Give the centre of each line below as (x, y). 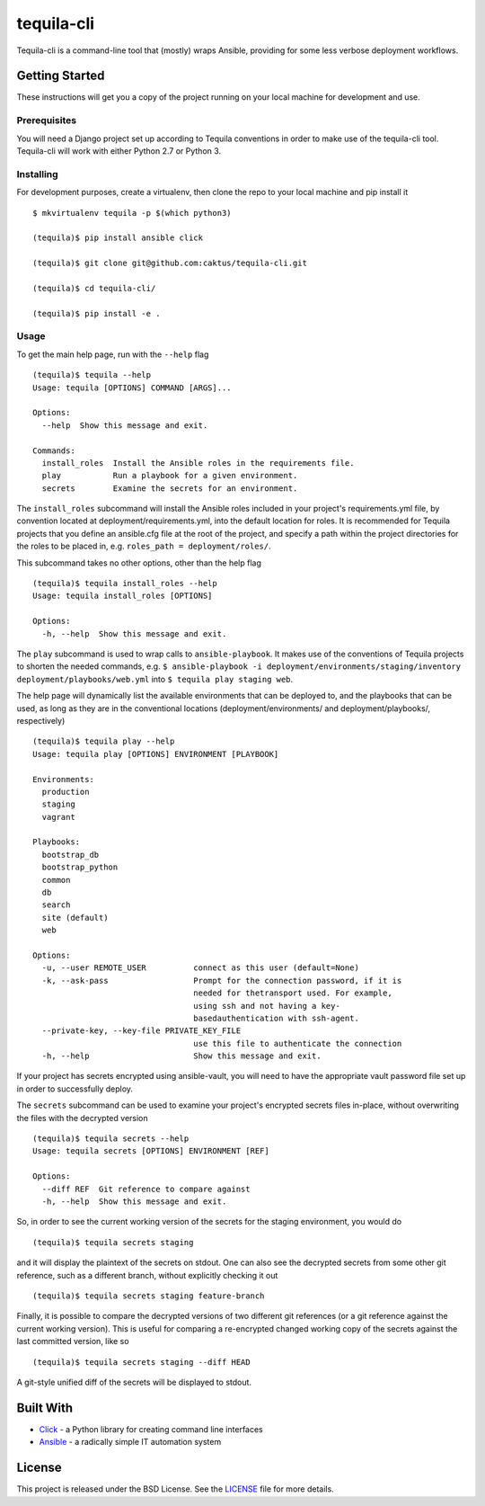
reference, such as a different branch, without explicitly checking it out (147, 1275)
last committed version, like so (73, 1341)
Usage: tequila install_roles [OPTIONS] (123, 596)
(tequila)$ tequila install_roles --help (125, 584)
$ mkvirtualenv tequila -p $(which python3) (132, 213)
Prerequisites (46, 120)
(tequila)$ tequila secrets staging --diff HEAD (141, 1362)
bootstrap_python (80, 867)
